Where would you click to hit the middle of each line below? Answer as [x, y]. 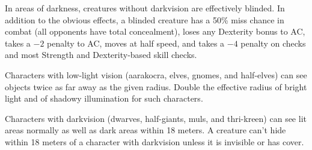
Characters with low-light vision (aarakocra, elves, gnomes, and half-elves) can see [156, 74]
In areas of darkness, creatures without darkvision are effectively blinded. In [145, 8]
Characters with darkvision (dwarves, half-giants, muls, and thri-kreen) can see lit [156, 118]
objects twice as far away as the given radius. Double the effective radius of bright [156, 86]
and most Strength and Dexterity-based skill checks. [101, 55]
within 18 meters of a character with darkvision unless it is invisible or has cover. [154, 141]
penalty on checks [273, 43]
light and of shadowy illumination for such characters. [104, 98]
